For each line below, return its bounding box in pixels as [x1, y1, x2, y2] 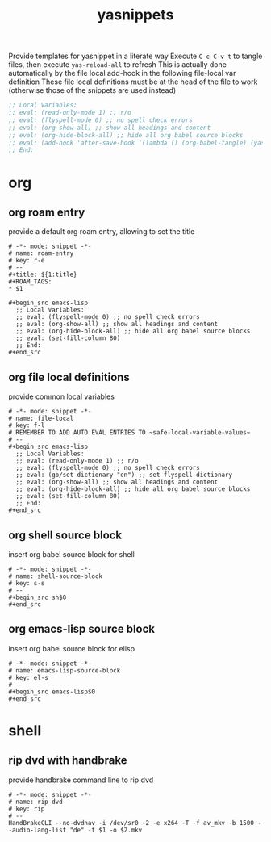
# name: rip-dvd [8, 798, 63, 806]
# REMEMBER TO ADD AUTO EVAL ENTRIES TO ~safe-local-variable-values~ [8, 429, 251, 437]
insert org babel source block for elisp [8, 643, 135, 653]
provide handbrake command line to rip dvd [8, 775, 154, 785]
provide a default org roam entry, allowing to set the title [8, 227, 195, 237]
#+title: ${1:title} [8, 270, 78, 279]
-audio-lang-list [8, 826, 67, 834]
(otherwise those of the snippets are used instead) [8, 86, 177, 95]
